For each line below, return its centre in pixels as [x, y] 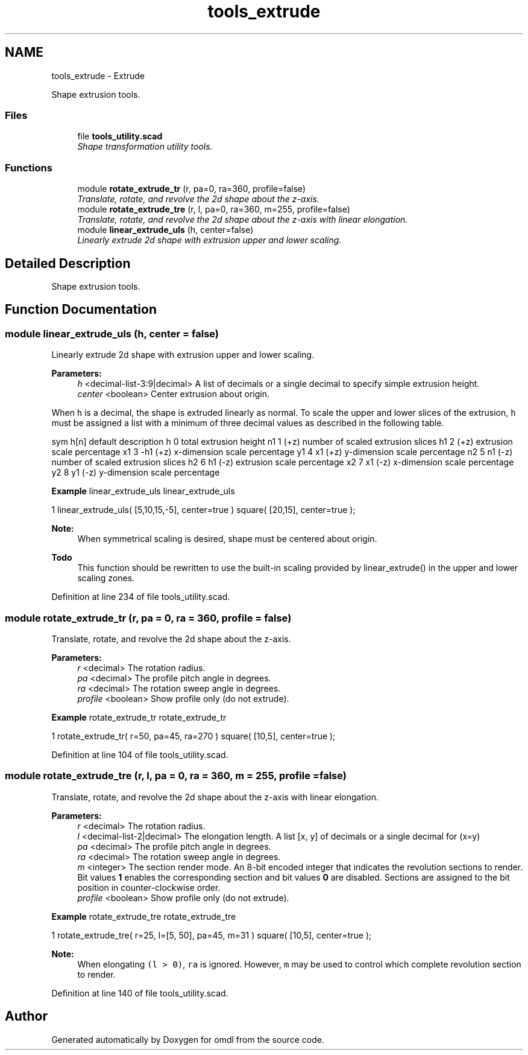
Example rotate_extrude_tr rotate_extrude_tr [139, 717]
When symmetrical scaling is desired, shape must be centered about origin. [227, 539]
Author [26, 1016]
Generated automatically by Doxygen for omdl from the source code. [188, 1039]
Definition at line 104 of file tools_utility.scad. [140, 754]
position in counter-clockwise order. [149, 887]
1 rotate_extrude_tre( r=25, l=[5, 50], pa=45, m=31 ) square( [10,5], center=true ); [212, 935]
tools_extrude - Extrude [98, 75]
